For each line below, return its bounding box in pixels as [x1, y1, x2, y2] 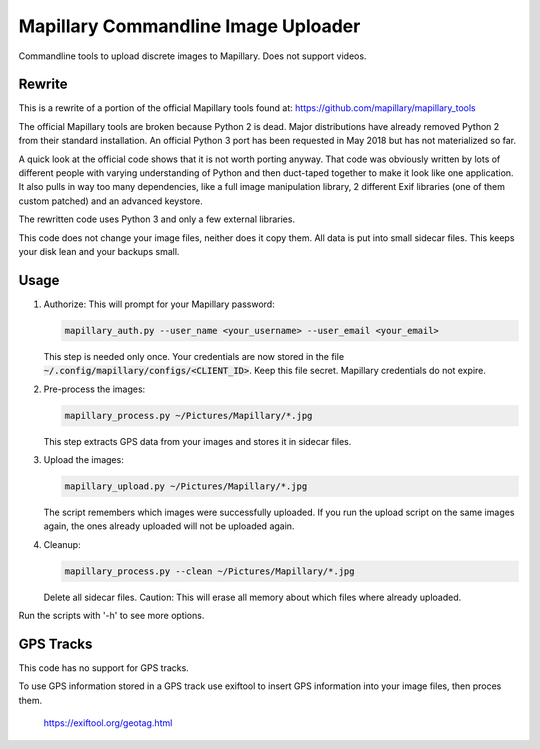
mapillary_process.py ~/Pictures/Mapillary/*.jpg [64, 410, 313, 421]
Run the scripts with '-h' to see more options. [18, 610, 205, 622]
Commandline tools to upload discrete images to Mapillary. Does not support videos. [18, 50, 367, 62]
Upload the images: [43, 453, 124, 465]
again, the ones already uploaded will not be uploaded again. [43, 520, 295, 532]
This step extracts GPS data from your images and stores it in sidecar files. [43, 435, 352, 447]
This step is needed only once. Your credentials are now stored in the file [43, 350, 345, 362]
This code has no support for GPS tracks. [18, 662, 189, 674]
